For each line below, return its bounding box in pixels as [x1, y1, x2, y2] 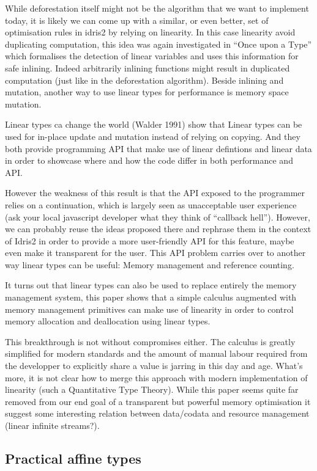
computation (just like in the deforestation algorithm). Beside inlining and [5, 73, 284, 86]
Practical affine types [5, 448, 141, 467]
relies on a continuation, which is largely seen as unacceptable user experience [5, 198, 297, 211]
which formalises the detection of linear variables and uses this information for [5, 49, 299, 62]
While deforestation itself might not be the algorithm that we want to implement [5, 2, 309, 14]
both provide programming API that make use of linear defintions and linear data [5, 142, 312, 155]
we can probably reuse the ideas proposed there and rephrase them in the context [5, 222, 311, 235]
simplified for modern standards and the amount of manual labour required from [5, 347, 308, 360]
